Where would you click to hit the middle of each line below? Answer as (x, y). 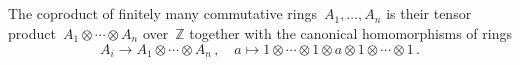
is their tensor (429, 13)
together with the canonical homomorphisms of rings (350, 32)
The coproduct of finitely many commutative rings (162, 13)
